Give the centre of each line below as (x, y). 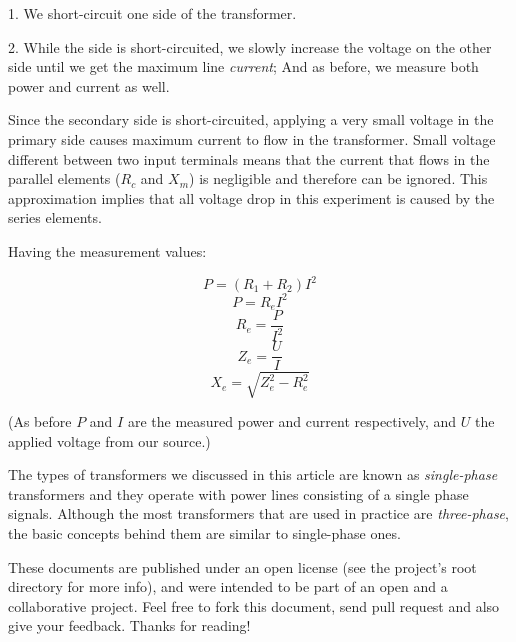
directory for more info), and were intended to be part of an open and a (228, 586)
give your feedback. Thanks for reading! (129, 625)
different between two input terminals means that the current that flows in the (249, 158)
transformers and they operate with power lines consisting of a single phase (238, 493)
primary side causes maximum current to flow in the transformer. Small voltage (252, 138)
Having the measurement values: (107, 250)
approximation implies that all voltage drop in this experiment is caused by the (251, 197)
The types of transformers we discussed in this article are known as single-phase (253, 474)
